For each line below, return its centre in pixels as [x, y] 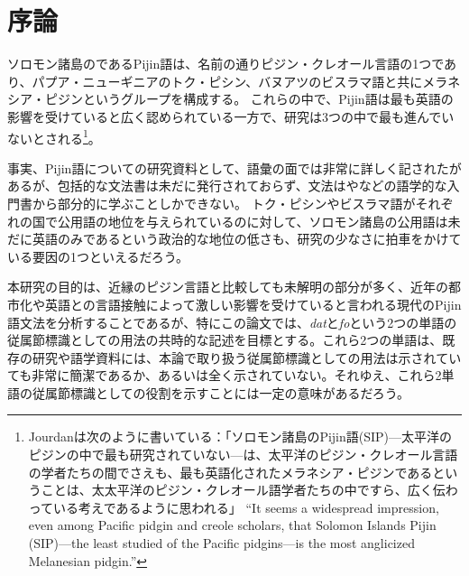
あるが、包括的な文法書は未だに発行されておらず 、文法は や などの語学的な [227, 186]
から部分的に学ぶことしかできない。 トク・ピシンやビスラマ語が [224, 203]
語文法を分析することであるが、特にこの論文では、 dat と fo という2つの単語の [232, 322]
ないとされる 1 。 [54, 136]
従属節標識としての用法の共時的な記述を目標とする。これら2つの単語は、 [225, 340]
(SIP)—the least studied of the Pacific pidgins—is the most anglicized [221, 543]
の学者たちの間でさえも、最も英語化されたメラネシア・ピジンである [230, 472]
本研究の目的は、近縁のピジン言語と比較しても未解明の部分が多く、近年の [228, 287]
